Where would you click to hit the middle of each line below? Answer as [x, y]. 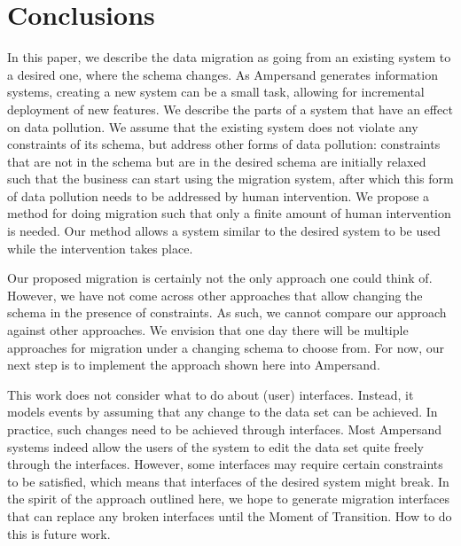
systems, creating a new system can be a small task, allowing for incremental [216, 92]
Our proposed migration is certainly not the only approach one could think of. [220, 278]
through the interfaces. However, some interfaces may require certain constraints [225, 464]
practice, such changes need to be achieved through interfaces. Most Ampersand [225, 429]
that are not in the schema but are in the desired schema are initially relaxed [217, 161]
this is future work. [59, 533]
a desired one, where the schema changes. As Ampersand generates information [223, 74]
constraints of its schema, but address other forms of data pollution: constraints [224, 144]
